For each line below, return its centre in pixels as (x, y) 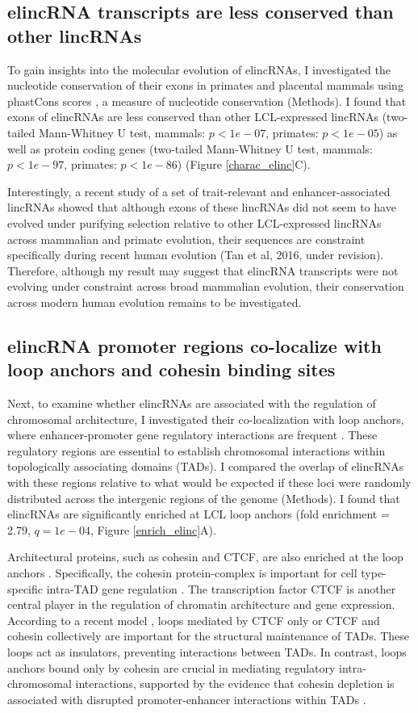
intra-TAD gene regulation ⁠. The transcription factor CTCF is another (221, 588)
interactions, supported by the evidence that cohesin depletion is (235, 684)
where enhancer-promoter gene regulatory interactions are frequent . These (192, 435)
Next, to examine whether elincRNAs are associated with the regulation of (192, 403)
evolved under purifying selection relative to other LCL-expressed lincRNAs (194, 222)
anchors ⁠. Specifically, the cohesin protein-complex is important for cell (182, 573)
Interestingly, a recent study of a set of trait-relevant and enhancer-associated (199, 191)
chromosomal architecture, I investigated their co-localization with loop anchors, (206, 419)
